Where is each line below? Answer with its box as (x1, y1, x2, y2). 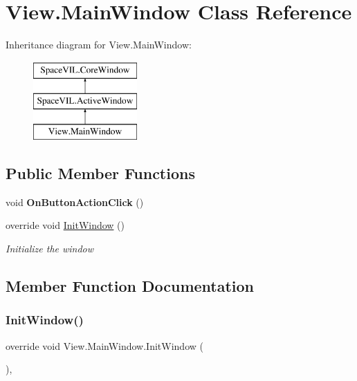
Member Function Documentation (6, 275, 255, 297)
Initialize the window (6, 241, 94, 256)
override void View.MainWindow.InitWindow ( (6, 338, 203, 353)
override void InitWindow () (6, 218, 125, 232)
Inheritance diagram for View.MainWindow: (6, 37, 192, 52)
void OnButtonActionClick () (6, 194, 144, 209)
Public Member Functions (6, 162, 195, 184)
